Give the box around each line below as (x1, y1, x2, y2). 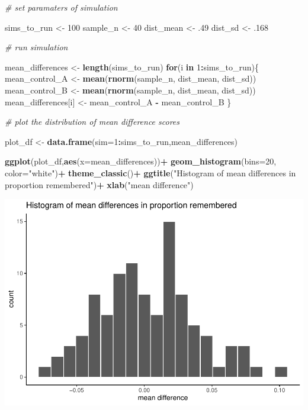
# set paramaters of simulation (5, 1, 118, 13)
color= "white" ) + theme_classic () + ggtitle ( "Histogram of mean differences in (5, 166, 296, 179)
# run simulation (5, 41, 68, 53)
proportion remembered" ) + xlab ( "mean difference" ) (5, 178, 194, 191)
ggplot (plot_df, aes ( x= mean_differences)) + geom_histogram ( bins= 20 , (5, 155, 277, 167)
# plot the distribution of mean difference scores (5, 115, 180, 128)
